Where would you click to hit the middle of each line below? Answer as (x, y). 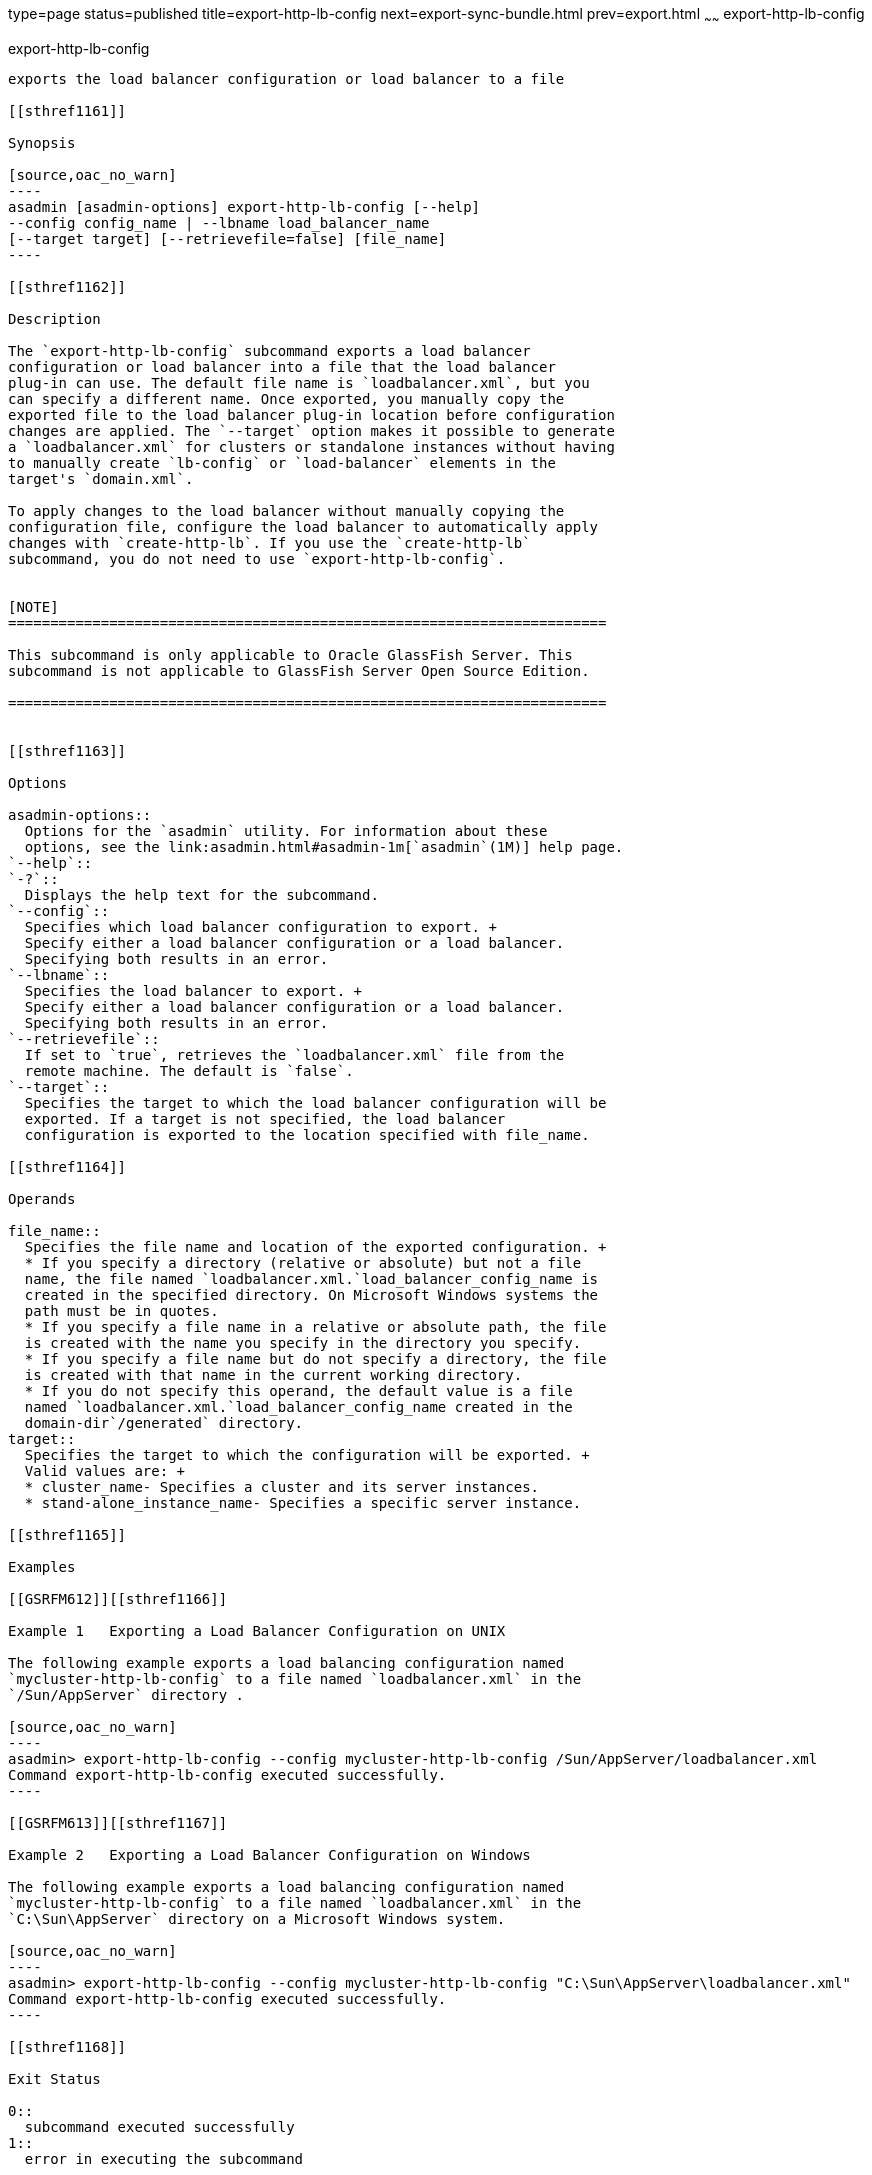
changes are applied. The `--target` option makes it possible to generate (311, 430)
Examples (42, 1566)
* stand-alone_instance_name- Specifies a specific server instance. (303, 1502)
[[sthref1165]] (67, 1534)
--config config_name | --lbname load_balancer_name (219, 222)
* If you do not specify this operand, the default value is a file (298, 1390)
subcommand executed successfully (159, 2126)
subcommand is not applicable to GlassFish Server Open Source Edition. (299, 670)
